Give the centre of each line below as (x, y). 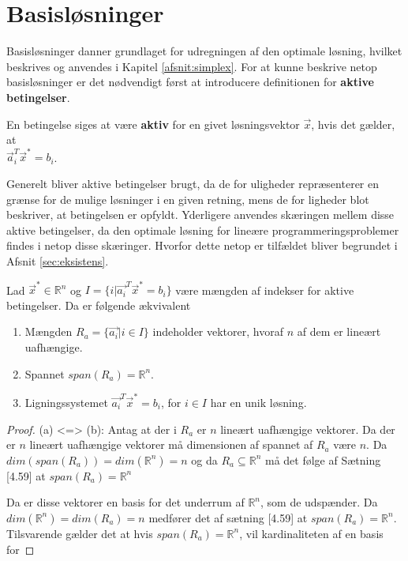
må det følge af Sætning (323, 459)
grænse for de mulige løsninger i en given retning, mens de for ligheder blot (188, 199)
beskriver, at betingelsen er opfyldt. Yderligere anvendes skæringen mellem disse (200, 215)
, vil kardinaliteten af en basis (311, 533)
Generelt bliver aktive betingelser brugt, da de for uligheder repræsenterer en (193, 183)
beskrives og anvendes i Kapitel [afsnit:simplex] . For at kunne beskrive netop (192, 66)
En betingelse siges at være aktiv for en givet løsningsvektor (153, 124)
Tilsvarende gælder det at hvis (80, 533)
